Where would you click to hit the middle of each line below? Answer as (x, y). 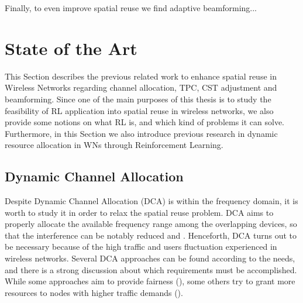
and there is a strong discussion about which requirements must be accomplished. (151, 269)
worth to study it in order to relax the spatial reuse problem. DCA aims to (139, 212)
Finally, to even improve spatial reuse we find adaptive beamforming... (131, 8)
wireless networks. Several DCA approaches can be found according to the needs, (150, 258)
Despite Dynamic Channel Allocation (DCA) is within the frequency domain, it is (151, 201)
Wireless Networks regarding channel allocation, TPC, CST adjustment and (141, 87)
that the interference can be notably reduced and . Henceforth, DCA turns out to (151, 235)
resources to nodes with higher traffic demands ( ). (94, 292)
